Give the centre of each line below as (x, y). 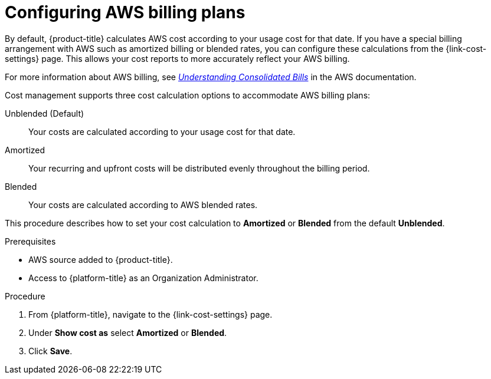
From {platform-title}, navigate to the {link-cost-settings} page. (150, 314)
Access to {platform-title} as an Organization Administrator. (143, 278)
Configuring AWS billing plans (125, 12)
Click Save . (50, 351)
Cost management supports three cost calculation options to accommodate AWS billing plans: (188, 95)
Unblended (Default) (45, 113)
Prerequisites (30, 241)
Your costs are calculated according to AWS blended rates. (143, 205)
